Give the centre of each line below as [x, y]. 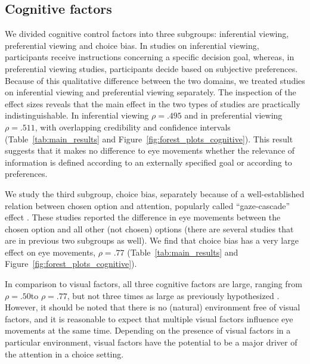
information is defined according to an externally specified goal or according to [148, 162]
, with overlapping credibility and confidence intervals [133, 127]
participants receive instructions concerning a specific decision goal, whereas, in [150, 57]
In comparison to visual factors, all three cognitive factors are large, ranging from [154, 284]
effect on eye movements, [50, 252]
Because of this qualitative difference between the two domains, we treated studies [155, 80]
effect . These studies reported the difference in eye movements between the [143, 217]
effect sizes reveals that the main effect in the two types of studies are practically [153, 103]
